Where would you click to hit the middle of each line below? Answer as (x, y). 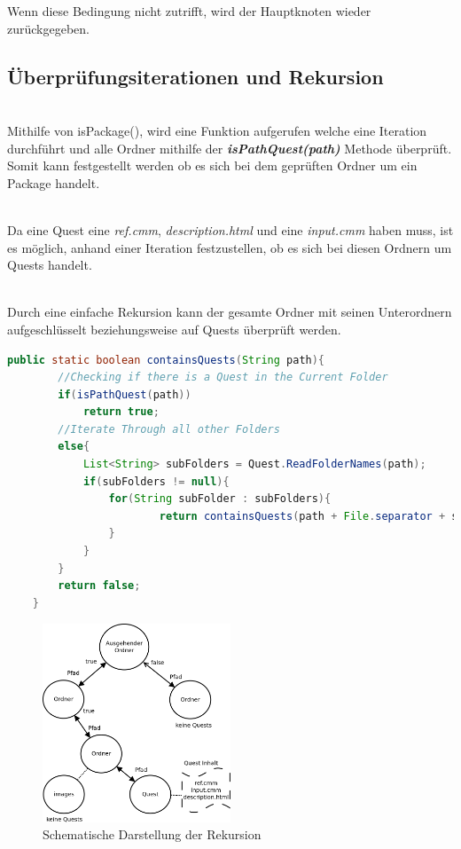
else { (74, 447)
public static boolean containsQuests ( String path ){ (166, 360)
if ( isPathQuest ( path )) (125, 394)
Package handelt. (54, 182)
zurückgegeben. (48, 28)
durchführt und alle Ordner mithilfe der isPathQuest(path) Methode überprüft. (230, 148)
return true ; (121, 412)
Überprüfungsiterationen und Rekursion (195, 76)
